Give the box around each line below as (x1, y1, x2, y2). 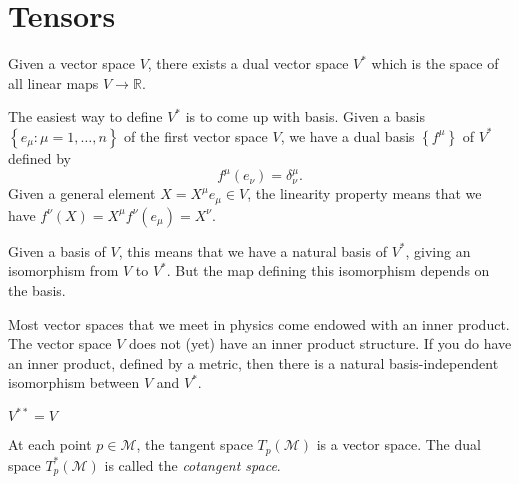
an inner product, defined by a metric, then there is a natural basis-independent (8, 352, 499, 373)
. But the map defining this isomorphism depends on (166, 260, 490, 281)
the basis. (8, 279, 66, 300)
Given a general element (8, 183, 156, 204)
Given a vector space (8, 53, 135, 74)
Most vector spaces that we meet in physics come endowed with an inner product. (8, 313, 510, 334)
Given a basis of (8, 240, 106, 261)
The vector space (8, 333, 112, 354)
